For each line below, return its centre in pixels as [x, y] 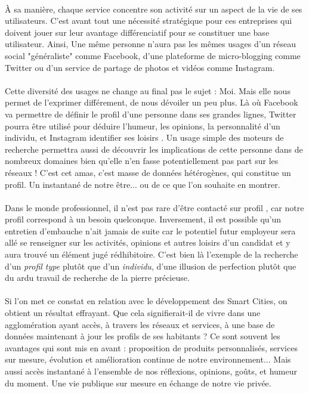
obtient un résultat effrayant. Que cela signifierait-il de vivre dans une [133, 313]
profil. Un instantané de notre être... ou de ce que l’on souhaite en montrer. [143, 184]
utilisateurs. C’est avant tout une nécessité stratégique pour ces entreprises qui [149, 21]
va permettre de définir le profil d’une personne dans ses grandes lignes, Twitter [151, 114]
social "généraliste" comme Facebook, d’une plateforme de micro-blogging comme [153, 55]
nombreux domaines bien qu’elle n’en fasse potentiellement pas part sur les [142, 161]
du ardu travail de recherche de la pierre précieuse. [97, 278]
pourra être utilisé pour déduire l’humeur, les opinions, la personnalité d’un [143, 126]
